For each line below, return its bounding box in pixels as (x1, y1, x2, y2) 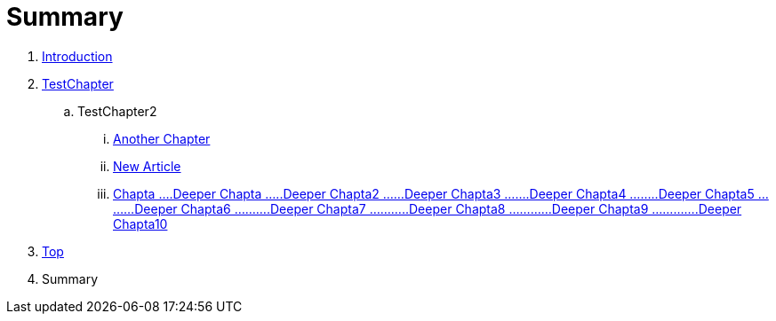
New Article (113, 158, 181, 174)
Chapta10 (113, 215, 168, 231)
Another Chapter (113, 130, 211, 146)
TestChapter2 (77, 103, 157, 119)
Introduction (42, 48, 113, 64)
